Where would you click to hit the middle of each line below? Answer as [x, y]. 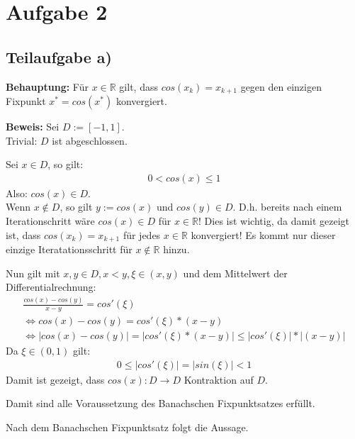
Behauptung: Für [47, 86]
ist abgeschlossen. [90, 140]
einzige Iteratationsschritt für [69, 249]
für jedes [142, 234]
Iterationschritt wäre [50, 221]
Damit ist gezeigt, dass [55, 379]
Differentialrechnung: [51, 287]
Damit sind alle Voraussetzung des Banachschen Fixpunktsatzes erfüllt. [160, 403]
